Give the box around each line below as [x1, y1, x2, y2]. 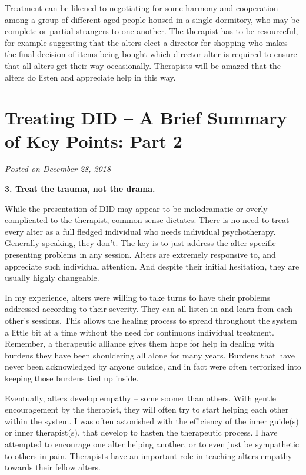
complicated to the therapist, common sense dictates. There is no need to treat [5, 214, 290, 226]
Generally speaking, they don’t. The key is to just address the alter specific [5, 237, 276, 249]
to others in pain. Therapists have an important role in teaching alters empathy [5, 449, 292, 461]
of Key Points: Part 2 [5, 128, 182, 152]
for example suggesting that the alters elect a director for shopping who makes [5, 36, 288, 48]
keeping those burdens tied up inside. [5, 371, 139, 384]
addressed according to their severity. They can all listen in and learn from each [5, 303, 292, 315]
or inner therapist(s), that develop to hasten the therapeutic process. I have [5, 426, 278, 439]
